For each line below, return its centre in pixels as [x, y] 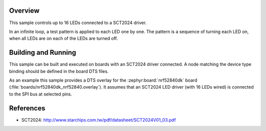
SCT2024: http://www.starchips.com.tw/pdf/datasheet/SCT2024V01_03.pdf [99, 120]
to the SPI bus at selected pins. [41, 94]
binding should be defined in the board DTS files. [59, 71]
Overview [24, 11]
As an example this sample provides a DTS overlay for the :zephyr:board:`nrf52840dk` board [103, 80]
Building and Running [43, 52]
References [27, 108]
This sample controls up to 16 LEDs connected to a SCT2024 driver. [78, 23]
